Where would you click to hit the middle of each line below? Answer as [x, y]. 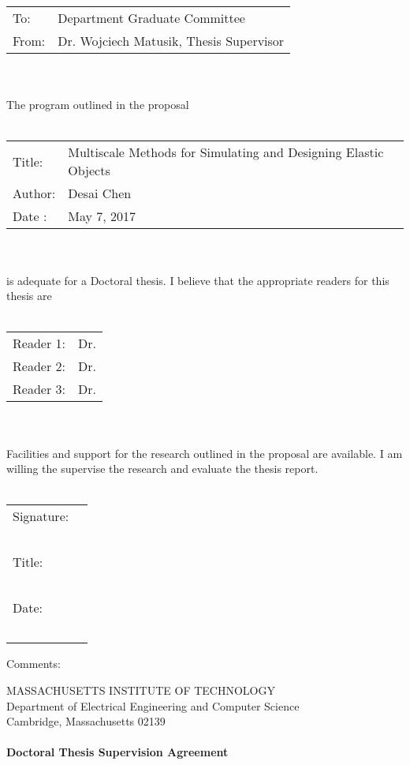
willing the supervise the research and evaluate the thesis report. [162, 469]
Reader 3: [39, 389]
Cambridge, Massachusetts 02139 [86, 721]
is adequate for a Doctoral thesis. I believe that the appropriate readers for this [198, 280]
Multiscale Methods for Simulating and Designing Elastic [226, 152]
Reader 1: [39, 343]
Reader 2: [39, 366]
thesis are [29, 296]
